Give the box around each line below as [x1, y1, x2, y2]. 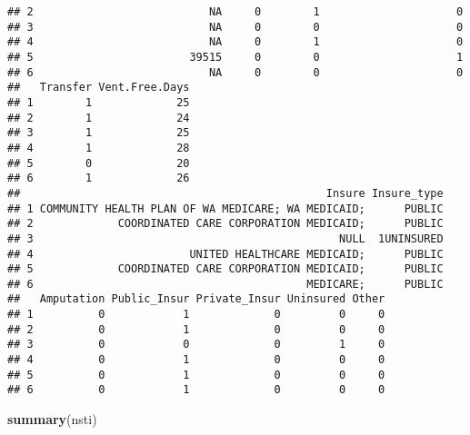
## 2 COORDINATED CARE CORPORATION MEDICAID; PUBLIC [7, 217, 444, 231]
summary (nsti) [7, 410, 97, 429]
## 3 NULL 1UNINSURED [7, 232, 444, 245]
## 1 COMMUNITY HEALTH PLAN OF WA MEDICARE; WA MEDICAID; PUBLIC [7, 202, 444, 215]
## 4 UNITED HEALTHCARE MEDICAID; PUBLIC [7, 247, 444, 261]
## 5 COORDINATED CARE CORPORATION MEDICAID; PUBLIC [7, 262, 444, 276]
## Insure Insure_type [7, 186, 444, 200]
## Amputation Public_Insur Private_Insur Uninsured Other [7, 292, 385, 306]
